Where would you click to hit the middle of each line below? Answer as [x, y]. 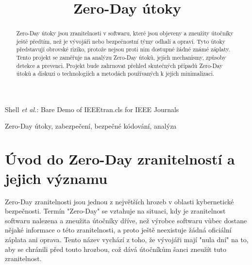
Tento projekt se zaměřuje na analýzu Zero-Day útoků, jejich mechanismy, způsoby [121, 58]
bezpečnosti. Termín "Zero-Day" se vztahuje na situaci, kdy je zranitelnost [115, 211]
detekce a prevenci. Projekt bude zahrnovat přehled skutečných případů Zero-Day [119, 65]
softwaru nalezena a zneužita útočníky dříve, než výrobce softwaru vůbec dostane [126, 220]
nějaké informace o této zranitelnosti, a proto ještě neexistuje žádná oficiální [118, 230]
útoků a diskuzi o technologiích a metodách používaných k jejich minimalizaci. [115, 74]
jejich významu [56, 178]
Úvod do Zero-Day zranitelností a [120, 159]
